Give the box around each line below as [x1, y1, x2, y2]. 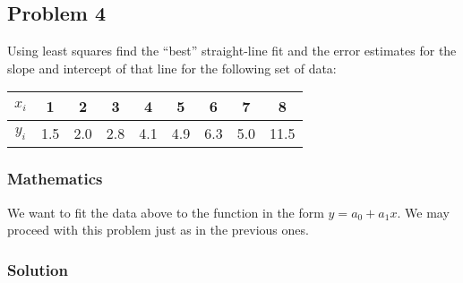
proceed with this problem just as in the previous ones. [7, 220, 309, 239]
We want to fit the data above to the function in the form [7, 202, 324, 221]
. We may [397, 202, 450, 221]
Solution [7, 258, 68, 280]
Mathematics [7, 167, 103, 190]
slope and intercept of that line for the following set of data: [7, 58, 337, 77]
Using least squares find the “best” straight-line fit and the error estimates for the [7, 41, 457, 60]
